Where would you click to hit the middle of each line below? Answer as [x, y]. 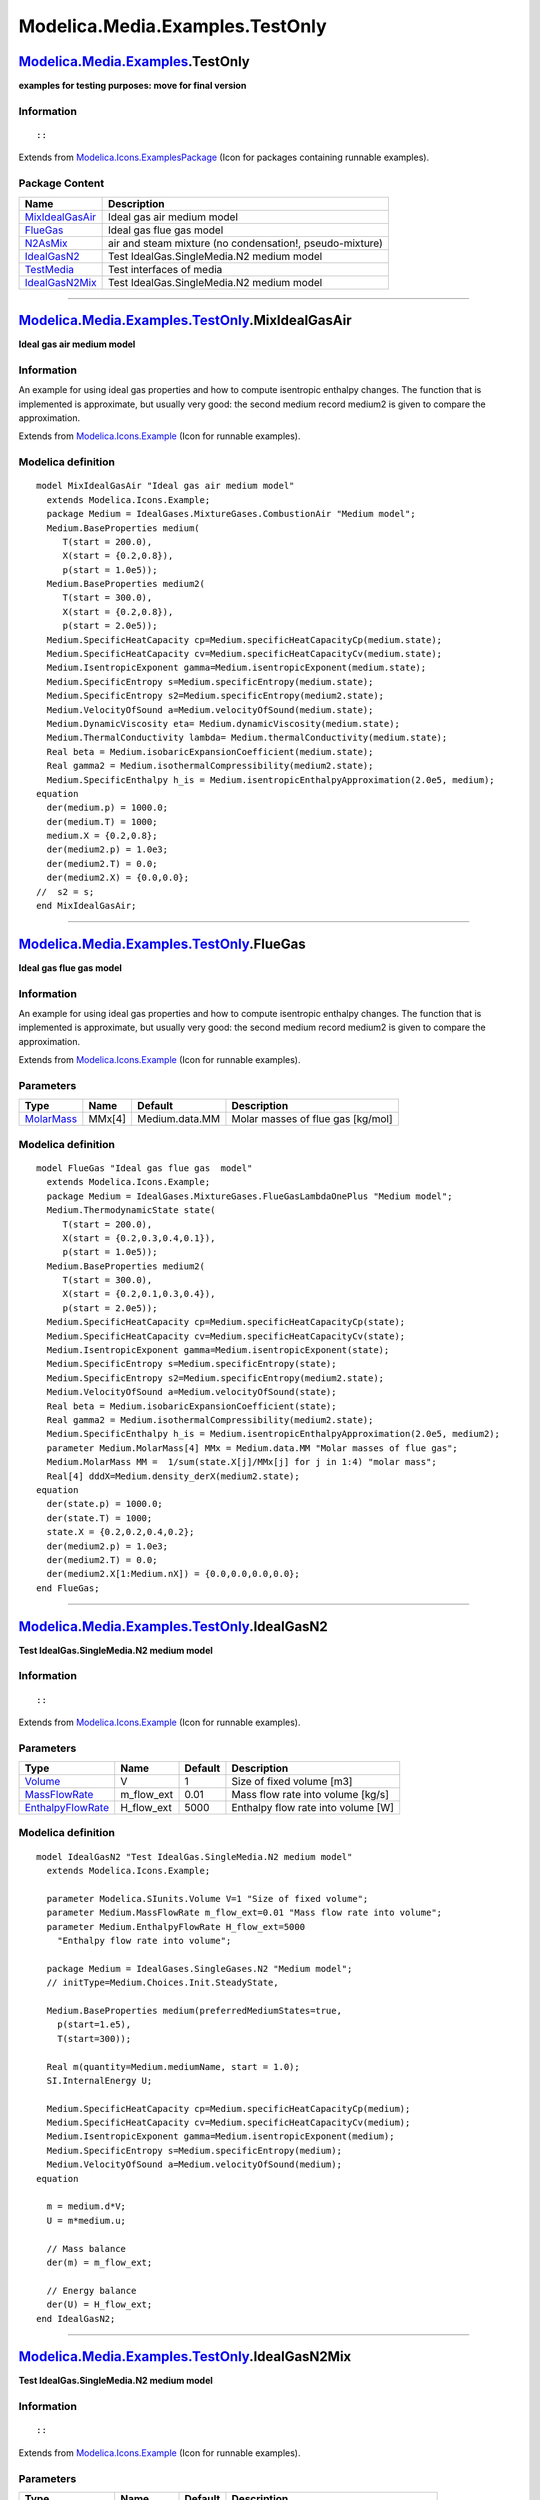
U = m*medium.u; [86, 2220]
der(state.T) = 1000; [99, 1518]
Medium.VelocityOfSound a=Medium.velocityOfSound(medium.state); [210, 709]
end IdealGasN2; [76, 2318]
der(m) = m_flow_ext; [99, 2262]
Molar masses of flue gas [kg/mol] [312, 1119]
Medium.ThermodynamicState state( [131, 1210]
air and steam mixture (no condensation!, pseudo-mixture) [245, 243]
